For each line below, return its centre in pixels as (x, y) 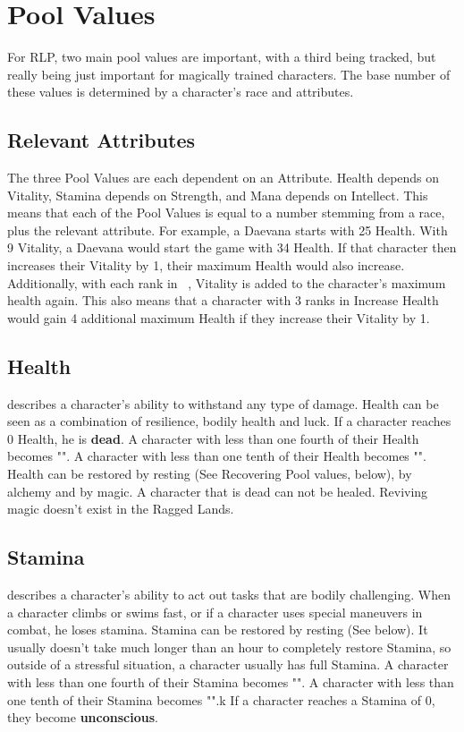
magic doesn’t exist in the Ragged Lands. (121, 509)
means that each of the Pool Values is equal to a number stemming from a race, (226, 213)
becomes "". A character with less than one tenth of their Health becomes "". (217, 456)
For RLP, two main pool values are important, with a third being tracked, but (222, 57)
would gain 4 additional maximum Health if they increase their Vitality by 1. (219, 317)
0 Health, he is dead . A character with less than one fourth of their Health (213, 438)
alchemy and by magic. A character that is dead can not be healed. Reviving (218, 491)
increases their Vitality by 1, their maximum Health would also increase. (206, 265)
